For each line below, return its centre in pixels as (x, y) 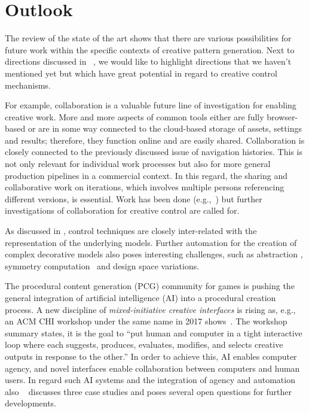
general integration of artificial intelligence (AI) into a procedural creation (140, 297)
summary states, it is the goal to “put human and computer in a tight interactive (154, 332)
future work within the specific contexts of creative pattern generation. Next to (150, 49)
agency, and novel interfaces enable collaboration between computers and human (152, 368)
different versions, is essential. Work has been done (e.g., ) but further (134, 198)
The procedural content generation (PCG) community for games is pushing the (150, 286)
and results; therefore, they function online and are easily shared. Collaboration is (155, 140)
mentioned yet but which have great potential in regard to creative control (141, 73)
